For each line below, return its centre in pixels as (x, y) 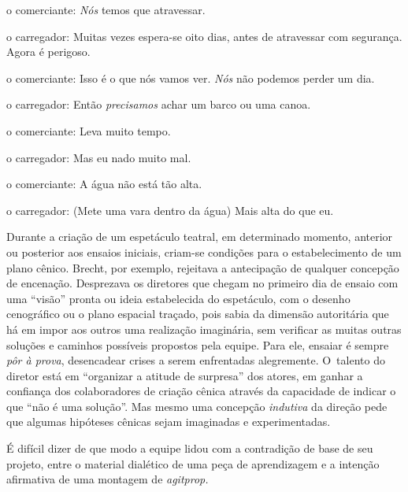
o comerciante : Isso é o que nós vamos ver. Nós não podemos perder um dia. (191, 78)
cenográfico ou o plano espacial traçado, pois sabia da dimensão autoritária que (198, 314)
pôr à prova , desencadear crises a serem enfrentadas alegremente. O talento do (196, 360)
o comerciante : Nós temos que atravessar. (106, 9)
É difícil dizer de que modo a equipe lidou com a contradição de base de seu (190, 448)
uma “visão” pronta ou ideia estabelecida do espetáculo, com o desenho (178, 298)
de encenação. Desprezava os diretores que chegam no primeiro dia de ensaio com (202, 283)
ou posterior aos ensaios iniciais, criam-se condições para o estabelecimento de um (204, 252)
